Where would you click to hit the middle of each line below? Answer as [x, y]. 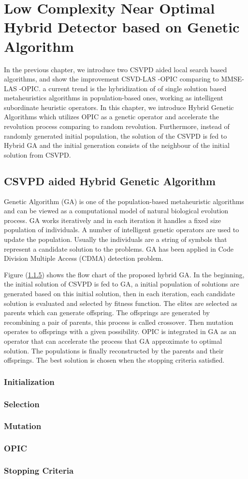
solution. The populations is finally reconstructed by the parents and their [114, 350]
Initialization [29, 381]
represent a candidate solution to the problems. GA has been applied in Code [119, 248]
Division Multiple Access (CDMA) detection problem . [84, 258]
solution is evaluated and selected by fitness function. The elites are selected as [121, 303]
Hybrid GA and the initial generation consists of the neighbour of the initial [117, 145]
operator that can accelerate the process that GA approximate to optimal [113, 341]
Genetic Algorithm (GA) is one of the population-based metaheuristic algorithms [124, 201]
